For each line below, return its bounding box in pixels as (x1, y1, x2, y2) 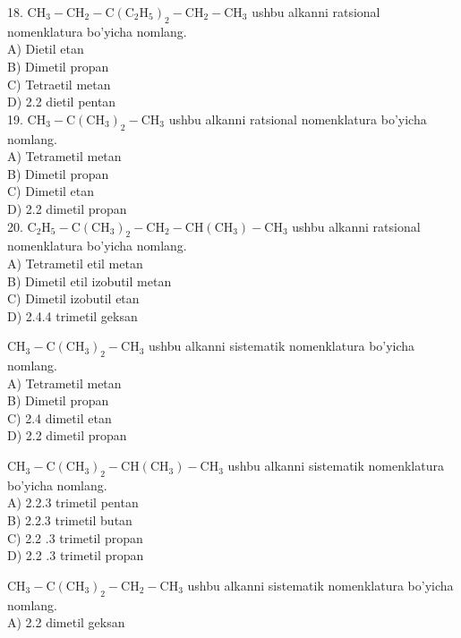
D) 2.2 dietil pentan (7, 92, 116, 111)
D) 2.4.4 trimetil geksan (7, 306, 138, 325)
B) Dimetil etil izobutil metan (7, 271, 172, 290)
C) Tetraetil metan (7, 74, 111, 93)
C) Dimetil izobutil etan (7, 289, 140, 308)
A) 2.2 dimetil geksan (7, 613, 125, 632)
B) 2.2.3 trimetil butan (7, 511, 132, 530)
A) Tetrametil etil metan (7, 253, 143, 272)
